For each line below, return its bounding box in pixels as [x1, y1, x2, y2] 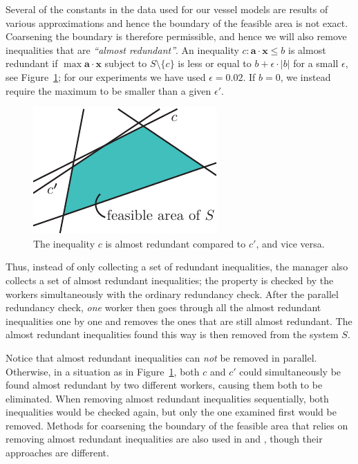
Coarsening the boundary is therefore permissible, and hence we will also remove [6, 29, 347, 44]
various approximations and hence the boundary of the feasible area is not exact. [6, 15, 348, 30]
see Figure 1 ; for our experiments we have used [6, 69, 206, 84]
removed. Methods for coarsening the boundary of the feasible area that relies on [6, 418, 348, 432]
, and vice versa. [256, 236, 325, 250]
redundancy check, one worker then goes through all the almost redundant [6, 300, 321, 315]
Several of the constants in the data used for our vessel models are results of [6, 2, 328, 16]
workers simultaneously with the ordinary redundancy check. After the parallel [6, 286, 339, 301]
